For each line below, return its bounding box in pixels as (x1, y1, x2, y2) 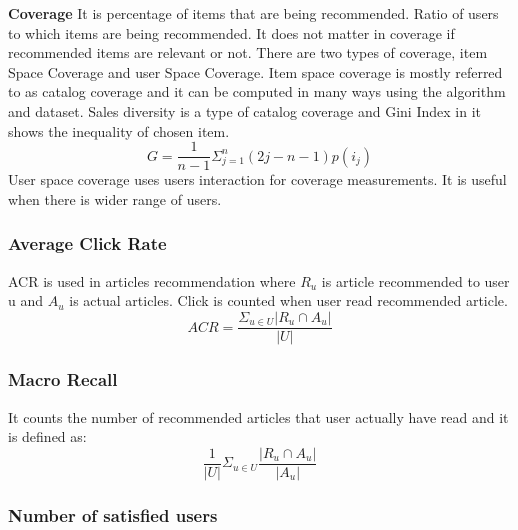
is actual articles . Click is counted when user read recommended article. (69, 290, 508, 311)
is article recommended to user (321, 270, 510, 291)
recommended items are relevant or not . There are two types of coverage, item (8, 42, 488, 63)
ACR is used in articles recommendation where (8, 270, 296, 291)
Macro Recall (8, 367, 118, 392)
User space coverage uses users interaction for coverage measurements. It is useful (8, 169, 507, 190)
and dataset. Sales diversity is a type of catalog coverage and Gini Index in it (8, 100, 481, 121)
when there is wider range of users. (8, 188, 222, 209)
